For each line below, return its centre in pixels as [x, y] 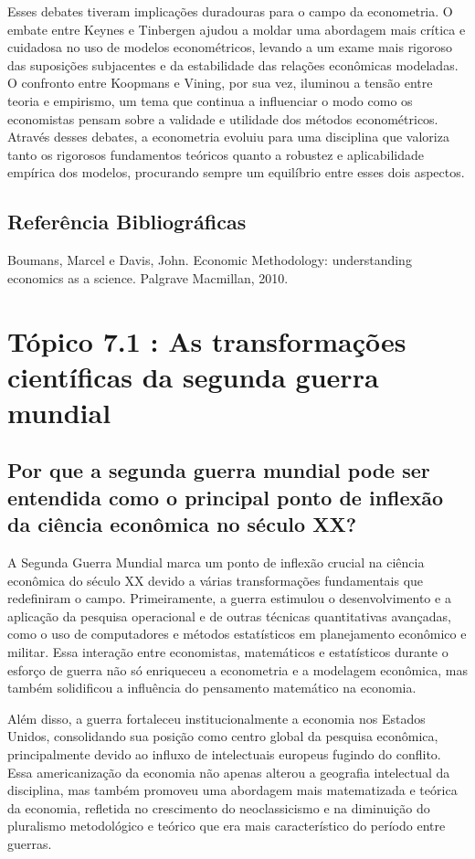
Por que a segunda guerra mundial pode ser [219, 470]
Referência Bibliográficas [127, 222]
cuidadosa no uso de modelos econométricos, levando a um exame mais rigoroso [230, 47]
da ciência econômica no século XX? [182, 524]
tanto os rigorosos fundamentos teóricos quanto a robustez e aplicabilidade [216, 154]
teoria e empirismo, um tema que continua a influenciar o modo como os [210, 100]
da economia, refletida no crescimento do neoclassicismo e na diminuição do [219, 807]
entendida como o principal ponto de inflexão [226, 497]
